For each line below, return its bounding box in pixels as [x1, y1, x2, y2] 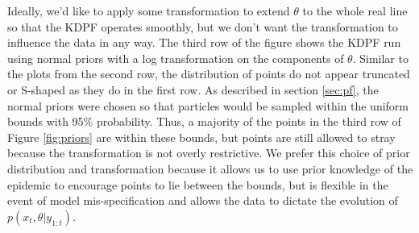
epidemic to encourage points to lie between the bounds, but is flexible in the [7, 176, 388, 193]
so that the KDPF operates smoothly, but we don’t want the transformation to [7, 18, 398, 35]
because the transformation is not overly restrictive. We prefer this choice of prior [7, 144, 410, 161]
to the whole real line [302, 2, 408, 19]
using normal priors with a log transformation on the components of [7, 49, 344, 66]
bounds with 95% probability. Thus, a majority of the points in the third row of [7, 113, 401, 130]
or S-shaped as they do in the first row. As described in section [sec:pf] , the [7, 81, 379, 98]
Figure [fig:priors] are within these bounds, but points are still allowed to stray [7, 128, 396, 145]
